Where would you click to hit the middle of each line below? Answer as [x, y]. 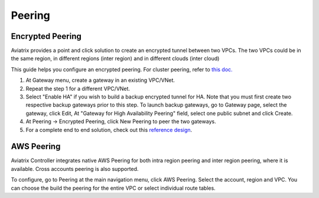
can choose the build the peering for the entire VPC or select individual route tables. [113, 188]
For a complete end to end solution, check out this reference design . [109, 130]
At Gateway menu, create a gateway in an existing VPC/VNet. [100, 80]
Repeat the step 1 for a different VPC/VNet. [78, 88]
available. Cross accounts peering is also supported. [75, 169]
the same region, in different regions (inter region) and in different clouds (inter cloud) [115, 58]
